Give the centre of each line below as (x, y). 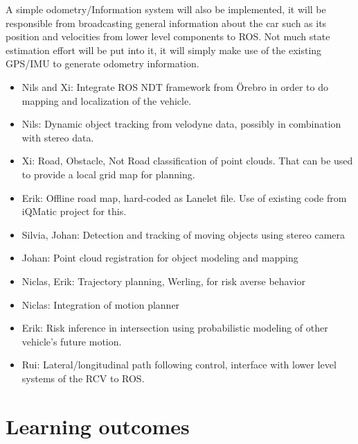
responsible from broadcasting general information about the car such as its (166, 23)
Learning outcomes (98, 426)
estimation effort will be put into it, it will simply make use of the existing (164, 50)
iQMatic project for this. (74, 211)
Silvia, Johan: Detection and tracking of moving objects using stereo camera (184, 234)
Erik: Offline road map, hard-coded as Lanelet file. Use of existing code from (184, 197)
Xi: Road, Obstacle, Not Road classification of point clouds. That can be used (187, 161)
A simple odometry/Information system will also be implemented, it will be (166, 9)
